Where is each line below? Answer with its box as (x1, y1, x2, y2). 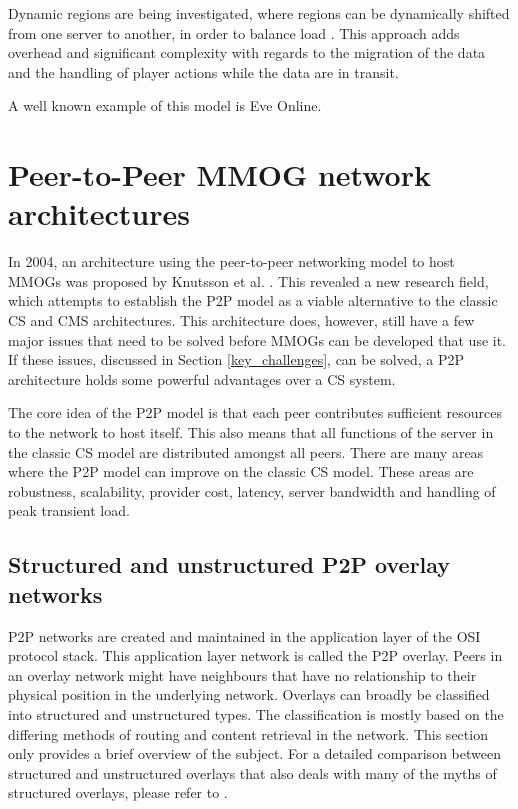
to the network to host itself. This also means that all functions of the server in (8, 422, 494, 443)
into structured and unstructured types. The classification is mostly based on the (8, 703, 504, 724)
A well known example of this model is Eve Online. (8, 95, 322, 116)
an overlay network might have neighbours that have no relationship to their (8, 664, 477, 685)
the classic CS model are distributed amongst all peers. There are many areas (8, 441, 484, 462)
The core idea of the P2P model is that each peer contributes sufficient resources (8, 402, 503, 423)
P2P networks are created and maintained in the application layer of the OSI (8, 625, 481, 646)
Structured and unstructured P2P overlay (8, 549, 451, 580)
